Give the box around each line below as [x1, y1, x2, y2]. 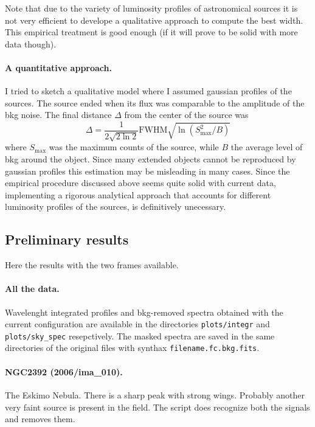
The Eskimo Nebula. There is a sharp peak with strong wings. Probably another [5, 388, 305, 401]
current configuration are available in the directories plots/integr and [5, 318, 270, 330]
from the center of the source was [124, 108, 249, 121]
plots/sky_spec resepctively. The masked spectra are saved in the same [5, 329, 275, 342]
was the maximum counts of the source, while [49, 141, 219, 153]
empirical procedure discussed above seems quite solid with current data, [5, 176, 276, 189]
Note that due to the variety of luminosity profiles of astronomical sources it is [5, 2, 298, 14]
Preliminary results [5, 230, 129, 249]
